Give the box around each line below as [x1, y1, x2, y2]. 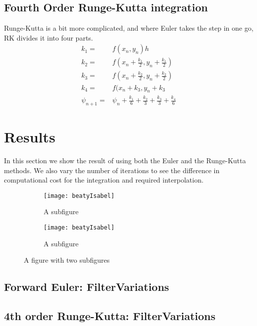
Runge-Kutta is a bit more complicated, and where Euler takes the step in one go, [4, 23, 254, 33]
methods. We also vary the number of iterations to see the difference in [4, 165, 220, 175]
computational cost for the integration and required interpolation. [4, 175, 204, 185]
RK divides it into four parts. [4, 32, 93, 43]
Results [4, 127, 55, 147]
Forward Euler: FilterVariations [4, 279, 169, 294]
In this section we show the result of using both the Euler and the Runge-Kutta [4, 155, 246, 165]
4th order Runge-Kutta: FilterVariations [4, 308, 215, 324]
